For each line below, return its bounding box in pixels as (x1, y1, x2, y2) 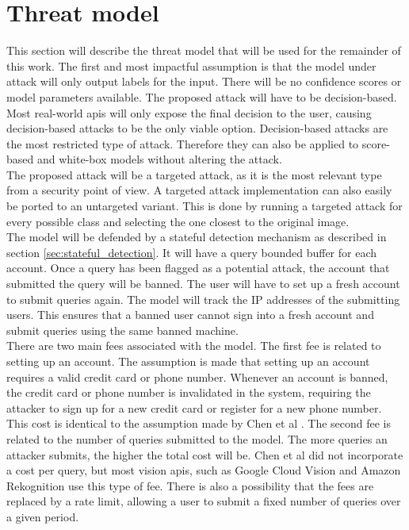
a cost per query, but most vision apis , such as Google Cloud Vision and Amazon (6, 462, 401, 478)
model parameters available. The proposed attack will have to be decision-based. (6, 88, 397, 105)
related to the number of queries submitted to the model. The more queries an (6, 430, 388, 447)
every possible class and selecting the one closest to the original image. (6, 213, 350, 229)
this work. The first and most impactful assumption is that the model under (6, 57, 377, 74)
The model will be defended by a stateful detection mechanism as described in (6, 229, 387, 245)
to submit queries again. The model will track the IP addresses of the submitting (6, 290, 400, 307)
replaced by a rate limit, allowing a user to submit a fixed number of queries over (6, 493, 401, 509)
